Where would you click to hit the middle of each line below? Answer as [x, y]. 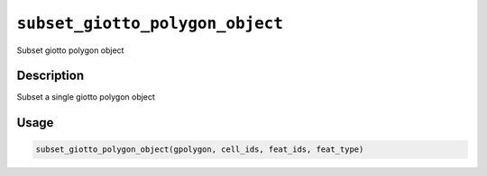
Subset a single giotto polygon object [86, 97]
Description [51, 76]
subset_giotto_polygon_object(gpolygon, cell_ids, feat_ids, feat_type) [200, 150]
